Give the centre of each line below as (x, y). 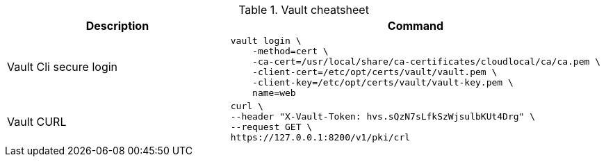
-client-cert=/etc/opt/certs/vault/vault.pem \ (375, 72)
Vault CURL (37, 122)
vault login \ (266, 41)
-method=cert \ (290, 51)
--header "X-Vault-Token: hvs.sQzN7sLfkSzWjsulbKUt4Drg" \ (383, 116)
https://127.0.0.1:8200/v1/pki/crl (320, 137)
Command (415, 26)
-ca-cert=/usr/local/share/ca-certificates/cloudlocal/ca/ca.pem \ (426, 62)
